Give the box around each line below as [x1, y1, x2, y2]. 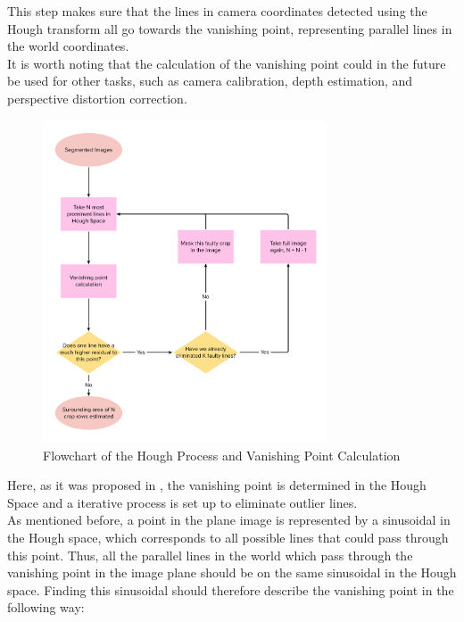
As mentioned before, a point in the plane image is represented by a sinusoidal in [7, 510, 451, 529]
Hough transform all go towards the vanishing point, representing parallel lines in [7, 19, 452, 37]
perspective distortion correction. [7, 88, 187, 107]
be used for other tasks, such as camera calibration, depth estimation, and [7, 71, 413, 90]
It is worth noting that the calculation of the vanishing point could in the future [7, 54, 446, 72]
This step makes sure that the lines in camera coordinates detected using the [7, 2, 427, 20]
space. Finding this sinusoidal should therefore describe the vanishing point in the [7, 580, 454, 599]
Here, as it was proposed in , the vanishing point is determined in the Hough [7, 476, 427, 494]
